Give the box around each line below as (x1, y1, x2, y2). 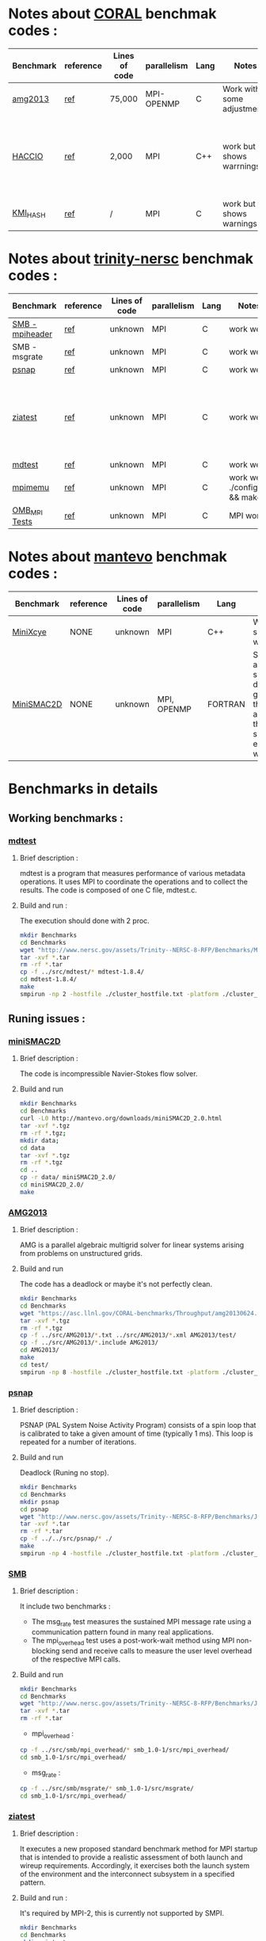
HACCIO (12, 150, 44, 162)
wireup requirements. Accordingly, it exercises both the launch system (19, 1861, 250, 1871)
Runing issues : (8, 1012, 85, 1026)
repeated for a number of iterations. (19, 1437, 137, 1447)
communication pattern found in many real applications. (31, 1627, 214, 1636)
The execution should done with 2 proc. (19, 915, 150, 925)
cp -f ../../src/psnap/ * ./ (19, 1535, 112, 1543)
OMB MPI (12, 504, 44, 517)
